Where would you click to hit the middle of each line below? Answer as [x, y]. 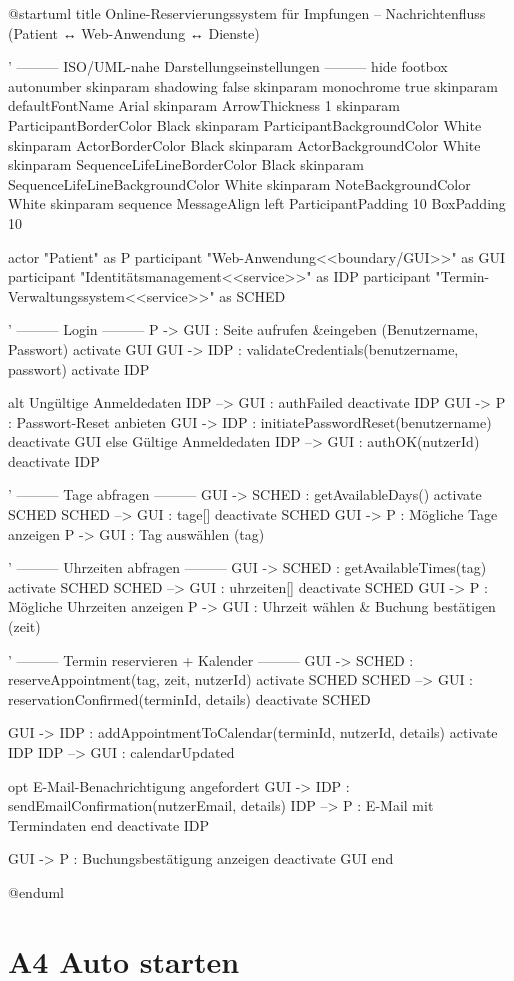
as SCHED [252, 295]
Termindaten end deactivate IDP [109, 824]
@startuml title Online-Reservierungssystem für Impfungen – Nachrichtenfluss [247, 13]
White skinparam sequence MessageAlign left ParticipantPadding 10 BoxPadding [257, 203]
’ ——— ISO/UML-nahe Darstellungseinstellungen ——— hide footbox [228, 66]
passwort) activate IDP [79, 368]
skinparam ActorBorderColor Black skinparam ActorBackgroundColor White [244, 144]
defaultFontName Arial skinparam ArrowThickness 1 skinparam [204, 105]
